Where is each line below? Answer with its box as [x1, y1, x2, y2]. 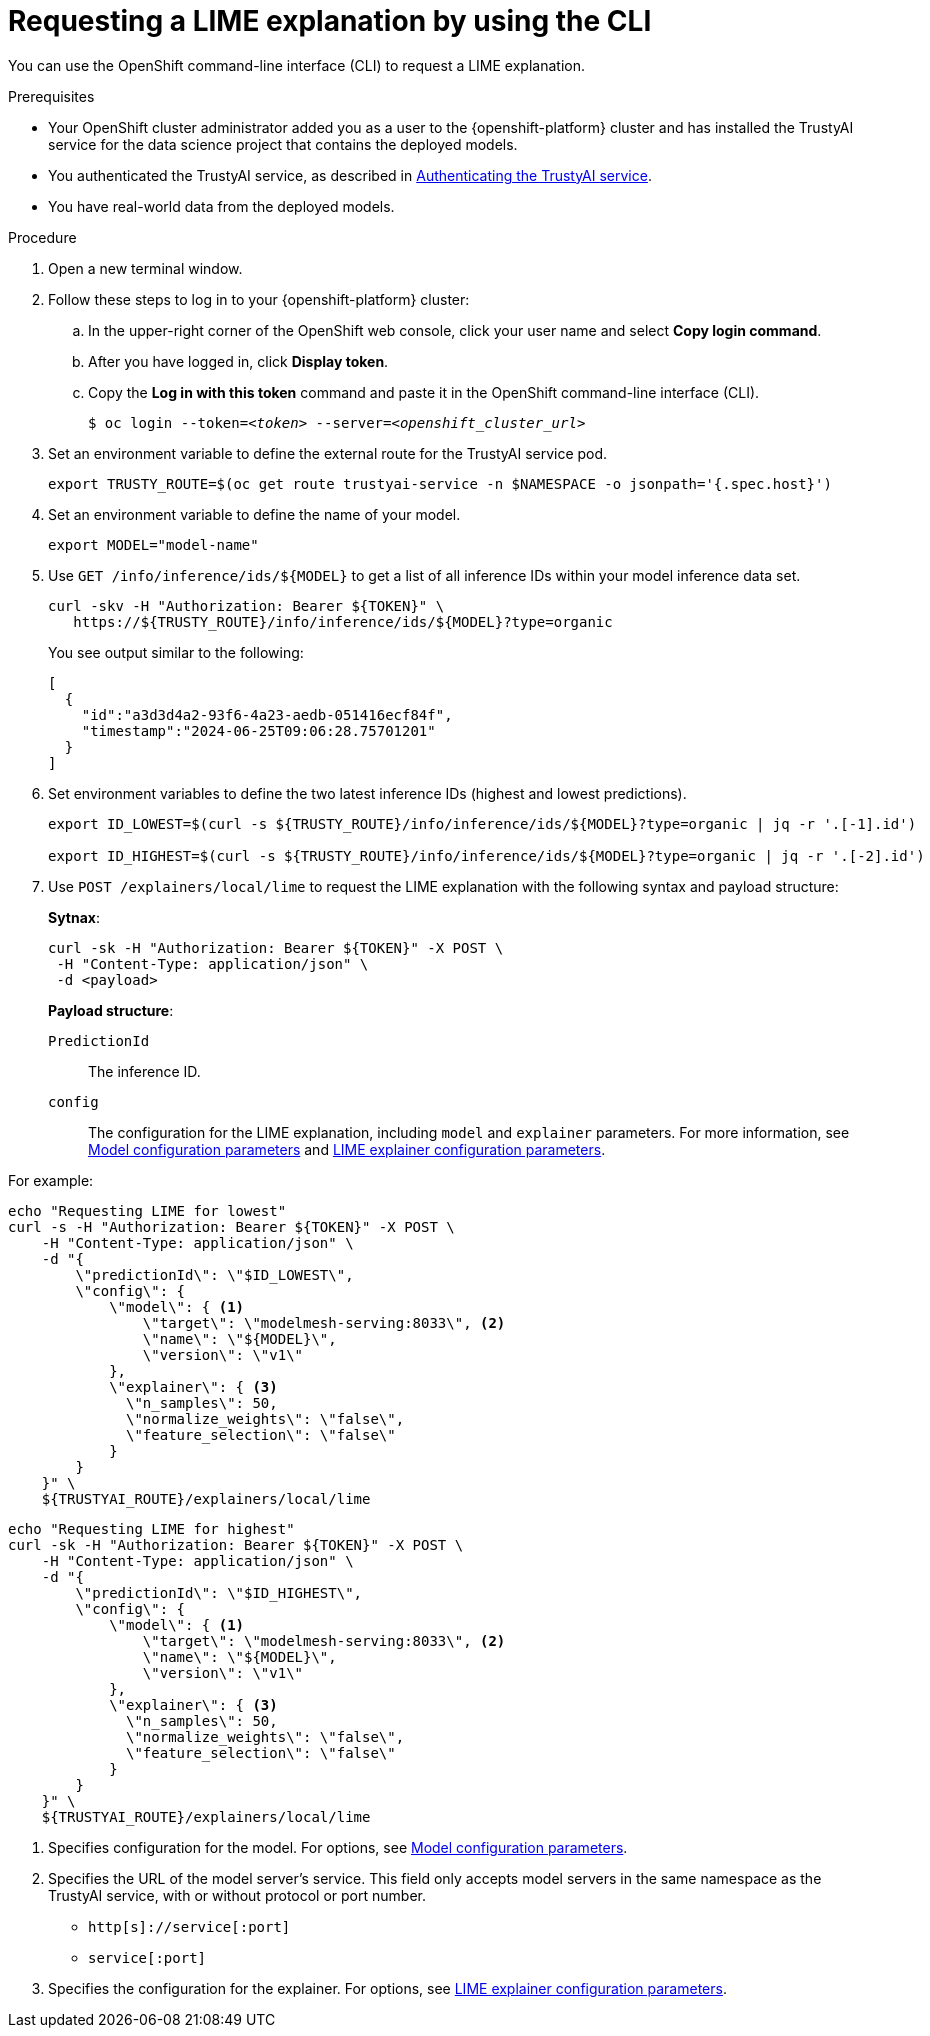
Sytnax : [48, 908, 100, 926]
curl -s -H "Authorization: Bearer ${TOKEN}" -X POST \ [8, 1218, 455, 1235]
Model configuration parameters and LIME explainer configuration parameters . [88, 1140, 606, 1158]
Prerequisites [8, 87, 95, 105]
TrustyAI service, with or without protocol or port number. [48, 1886, 426, 1904]
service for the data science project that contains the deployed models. [48, 135, 518, 153]
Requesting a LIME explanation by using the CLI [8, 4, 652, 38]
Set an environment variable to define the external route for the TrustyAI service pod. [48, 444, 608, 462]
